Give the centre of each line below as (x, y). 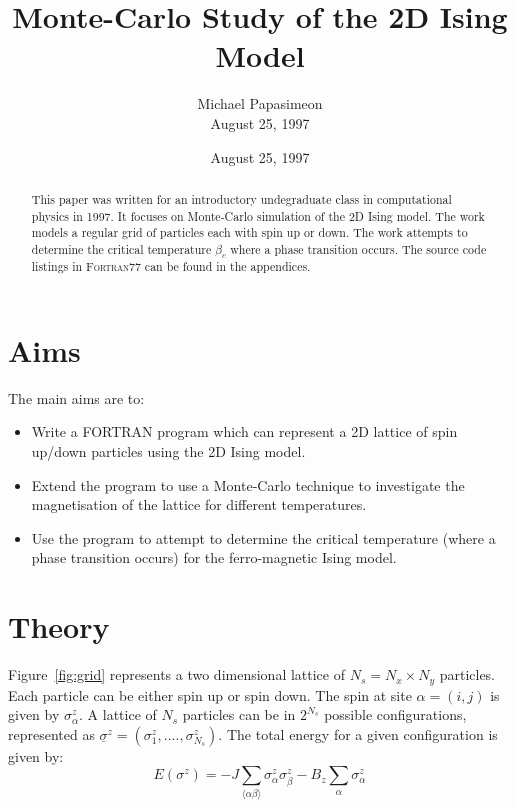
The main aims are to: (76, 397)
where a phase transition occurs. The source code (358, 248)
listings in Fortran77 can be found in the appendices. (171, 266)
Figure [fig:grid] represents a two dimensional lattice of (176, 674)
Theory (59, 626)
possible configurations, (395, 714)
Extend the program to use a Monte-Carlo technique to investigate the (248, 484)
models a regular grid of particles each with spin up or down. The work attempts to (249, 232)
